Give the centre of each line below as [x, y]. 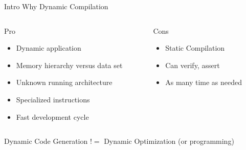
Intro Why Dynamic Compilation [56, 6]
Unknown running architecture [64, 82]
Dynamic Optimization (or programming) [169, 141]
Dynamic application [49, 48]
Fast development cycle [52, 116]
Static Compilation [195, 48]
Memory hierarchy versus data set [69, 65]
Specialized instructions [53, 99]
